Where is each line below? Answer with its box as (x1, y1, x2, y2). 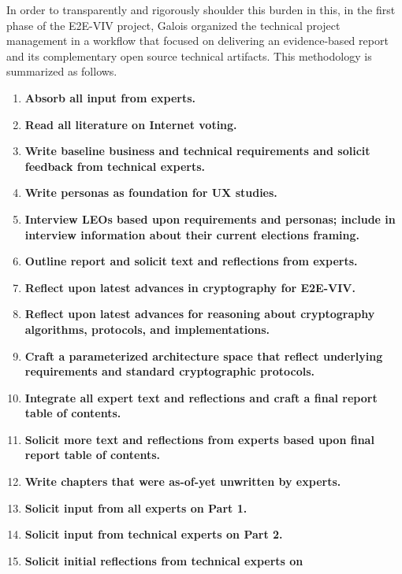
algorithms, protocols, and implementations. (24, 320, 270, 337)
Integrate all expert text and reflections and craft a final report (24, 389, 378, 406)
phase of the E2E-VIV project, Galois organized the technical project (6, 17, 341, 33)
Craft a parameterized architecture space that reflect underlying (24, 347, 383, 364)
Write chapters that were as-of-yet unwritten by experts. (24, 473, 341, 490)
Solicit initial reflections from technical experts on (24, 552, 303, 568)
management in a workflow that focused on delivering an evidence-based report (6, 32, 389, 49)
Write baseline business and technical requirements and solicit (24, 143, 370, 159)
